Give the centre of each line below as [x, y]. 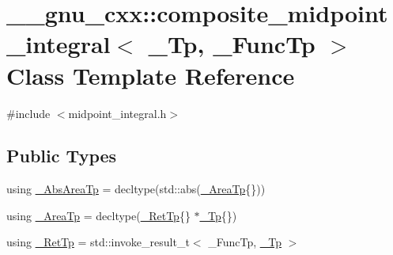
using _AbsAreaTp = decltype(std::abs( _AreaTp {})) [136, 189]
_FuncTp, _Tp [245, 242]
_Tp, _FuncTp [232, 44]
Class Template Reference [151, 75]
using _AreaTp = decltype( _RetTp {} [98, 215]
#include [28, 113]
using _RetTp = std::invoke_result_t [98, 242]
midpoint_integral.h [117, 113]
